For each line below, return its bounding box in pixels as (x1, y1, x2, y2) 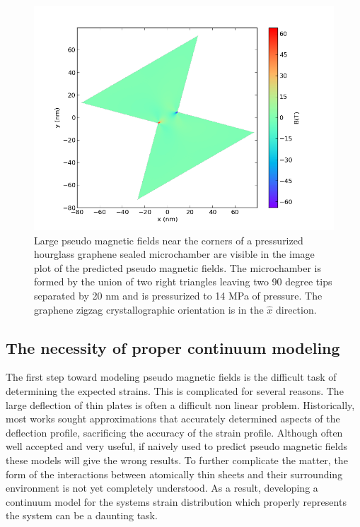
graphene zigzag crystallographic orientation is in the (34, 302, 264, 316)
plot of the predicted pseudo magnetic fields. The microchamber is (34, 260, 321, 275)
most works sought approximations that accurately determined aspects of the (6, 411, 340, 426)
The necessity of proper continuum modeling (6, 336, 340, 358)
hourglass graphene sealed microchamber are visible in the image (34, 247, 315, 261)
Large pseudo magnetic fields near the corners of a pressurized (34, 232, 303, 247)
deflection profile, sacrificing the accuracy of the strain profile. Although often (6, 425, 343, 439)
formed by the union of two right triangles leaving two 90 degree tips (34, 274, 332, 289)
